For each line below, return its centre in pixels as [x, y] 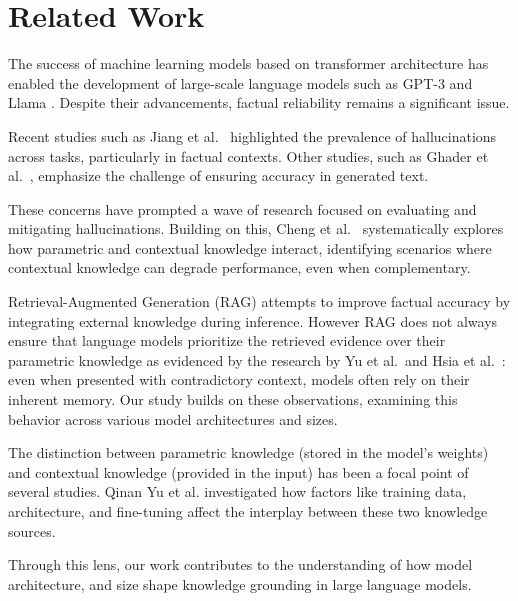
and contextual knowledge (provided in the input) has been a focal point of [238, 471]
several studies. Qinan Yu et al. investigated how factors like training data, [237, 491]
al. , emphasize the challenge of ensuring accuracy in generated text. [218, 175]
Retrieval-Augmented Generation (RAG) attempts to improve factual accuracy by [259, 301]
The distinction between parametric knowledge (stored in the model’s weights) [248, 452]
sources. [32, 530]
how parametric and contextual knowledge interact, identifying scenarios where [250, 247]
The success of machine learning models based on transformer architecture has [248, 63]
